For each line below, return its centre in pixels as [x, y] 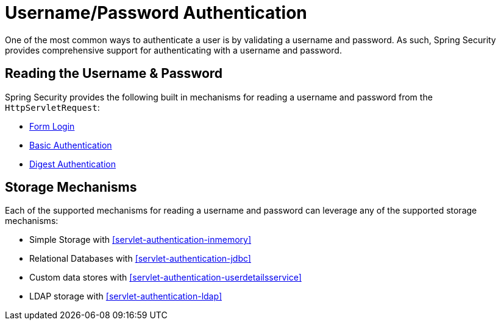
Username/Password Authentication [156, 13]
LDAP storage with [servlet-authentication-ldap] [126, 296]
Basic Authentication [71, 145]
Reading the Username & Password [114, 74]
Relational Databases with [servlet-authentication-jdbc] [140, 259]
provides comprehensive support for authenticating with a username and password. [173, 50]
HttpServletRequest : [52, 107]
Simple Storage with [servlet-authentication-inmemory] [140, 240]
